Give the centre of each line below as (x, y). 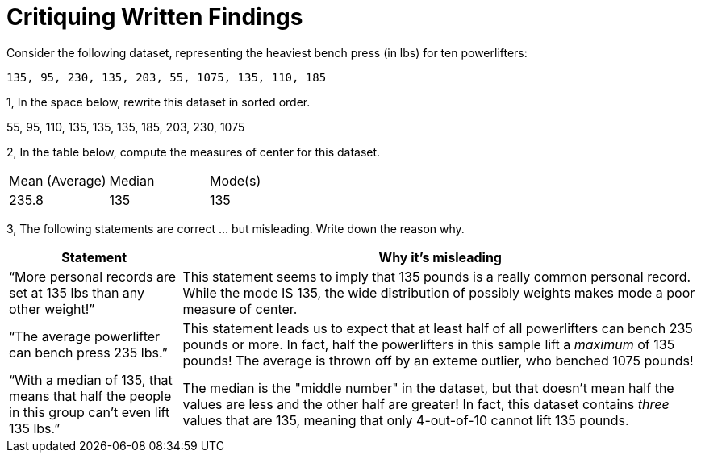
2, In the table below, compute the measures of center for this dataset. (194, 152)
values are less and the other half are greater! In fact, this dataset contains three (426, 404)
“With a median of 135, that (91, 380)
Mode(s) (235, 180)
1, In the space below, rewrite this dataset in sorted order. (159, 102)
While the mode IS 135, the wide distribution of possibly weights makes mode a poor (439, 292)
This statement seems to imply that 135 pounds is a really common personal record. (437, 276)
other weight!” (52, 309)
